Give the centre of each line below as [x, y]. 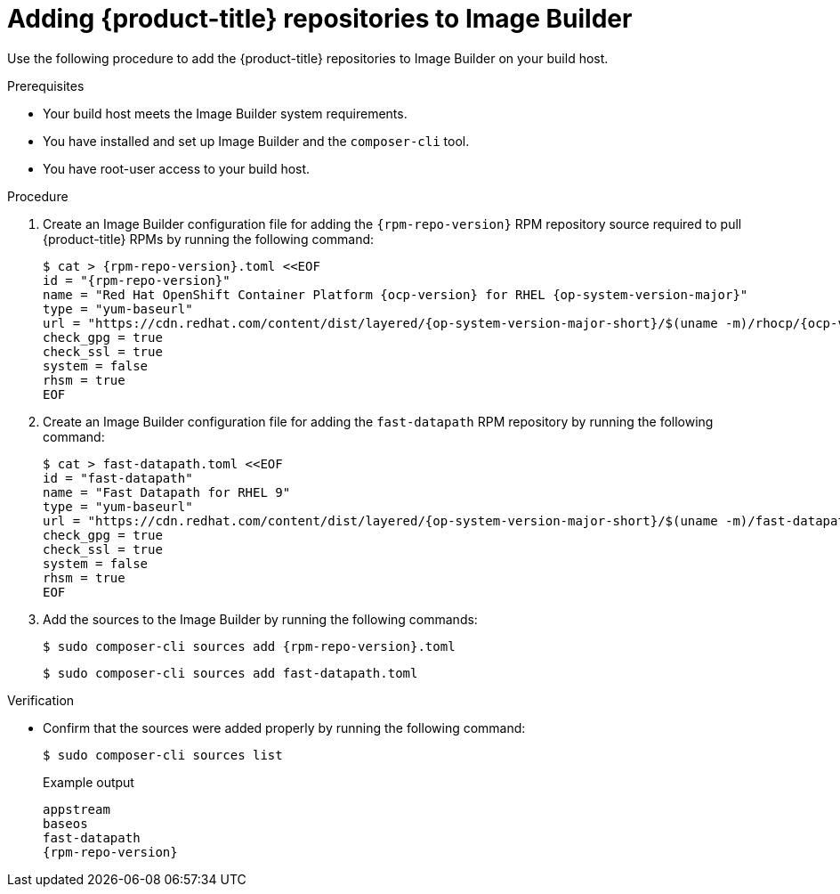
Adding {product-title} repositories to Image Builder [320, 19]
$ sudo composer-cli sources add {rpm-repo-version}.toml [249, 646]
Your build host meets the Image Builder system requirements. [225, 113]
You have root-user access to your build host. [177, 168]
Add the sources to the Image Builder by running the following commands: [260, 619]
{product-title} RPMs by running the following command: [209, 239]
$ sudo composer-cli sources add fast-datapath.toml [230, 673]
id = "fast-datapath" [118, 478]
